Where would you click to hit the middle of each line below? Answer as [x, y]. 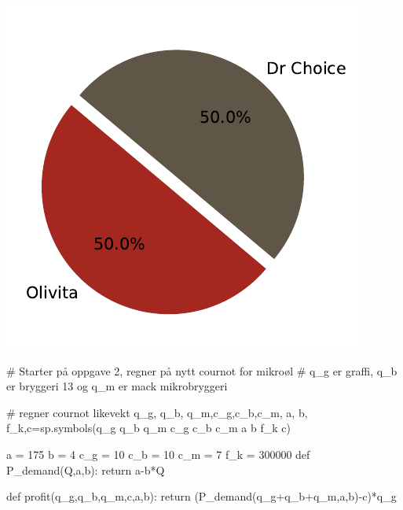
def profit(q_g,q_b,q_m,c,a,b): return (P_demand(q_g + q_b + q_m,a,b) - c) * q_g [201, 496]
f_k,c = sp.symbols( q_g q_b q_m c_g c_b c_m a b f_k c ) [148, 428]
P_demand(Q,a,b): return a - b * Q [86, 469]
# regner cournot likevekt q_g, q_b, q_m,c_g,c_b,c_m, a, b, [157, 412]
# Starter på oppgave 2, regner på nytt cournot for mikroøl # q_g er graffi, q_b [202, 370]
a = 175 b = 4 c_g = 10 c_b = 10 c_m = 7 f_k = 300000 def [158, 454]
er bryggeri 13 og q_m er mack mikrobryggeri [117, 386]
